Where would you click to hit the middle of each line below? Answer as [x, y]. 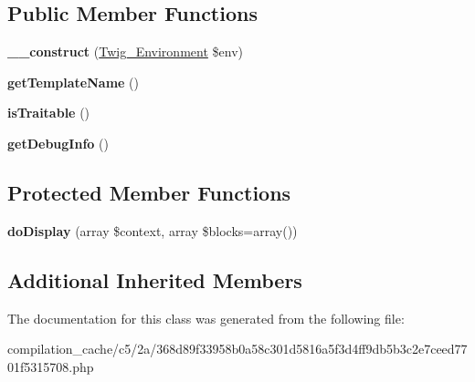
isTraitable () [49, 113]
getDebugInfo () [58, 143]
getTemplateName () [73, 82]
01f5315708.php [51, 366]
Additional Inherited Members [155, 279]
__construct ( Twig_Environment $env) [125, 52]
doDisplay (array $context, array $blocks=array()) [153, 230]
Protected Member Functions [149, 192]
